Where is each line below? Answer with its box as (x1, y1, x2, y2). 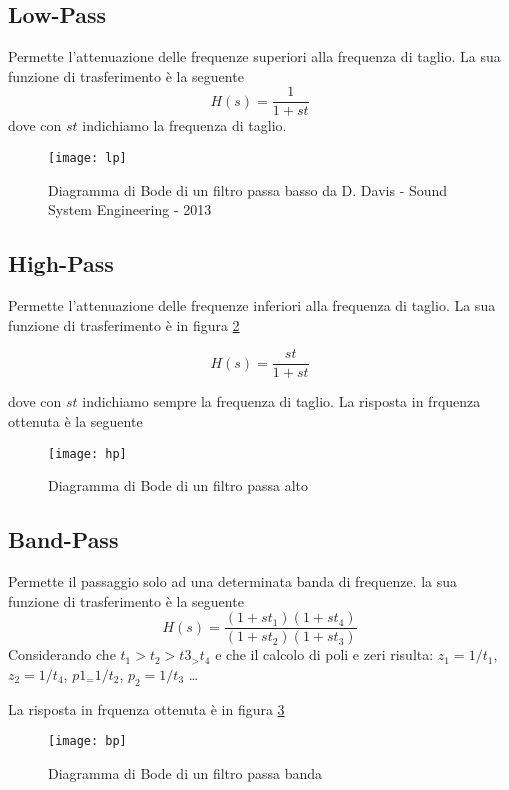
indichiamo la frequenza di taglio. (82, 115, 287, 136)
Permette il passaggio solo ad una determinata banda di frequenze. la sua (8, 570, 458, 591)
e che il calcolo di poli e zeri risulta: (215, 644, 434, 665)
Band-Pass (8, 524, 119, 555)
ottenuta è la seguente (8, 410, 143, 431)
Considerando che (8, 644, 116, 665)
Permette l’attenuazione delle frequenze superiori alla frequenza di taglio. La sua (8, 46, 501, 67)
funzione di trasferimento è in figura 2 (8, 314, 240, 335)
